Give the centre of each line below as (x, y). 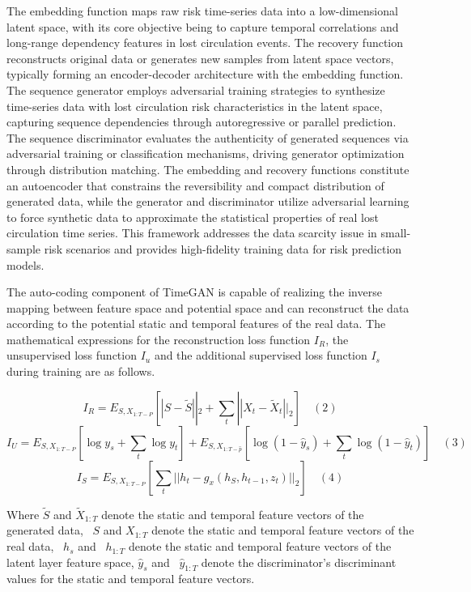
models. (25, 264)
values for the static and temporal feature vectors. (131, 579)
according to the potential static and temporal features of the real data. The (196, 324)
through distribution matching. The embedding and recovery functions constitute (208, 169)
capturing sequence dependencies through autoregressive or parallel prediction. (202, 122)
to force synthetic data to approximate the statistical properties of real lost (193, 217)
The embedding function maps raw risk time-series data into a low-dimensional (202, 11)
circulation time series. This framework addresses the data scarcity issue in (192, 233)
